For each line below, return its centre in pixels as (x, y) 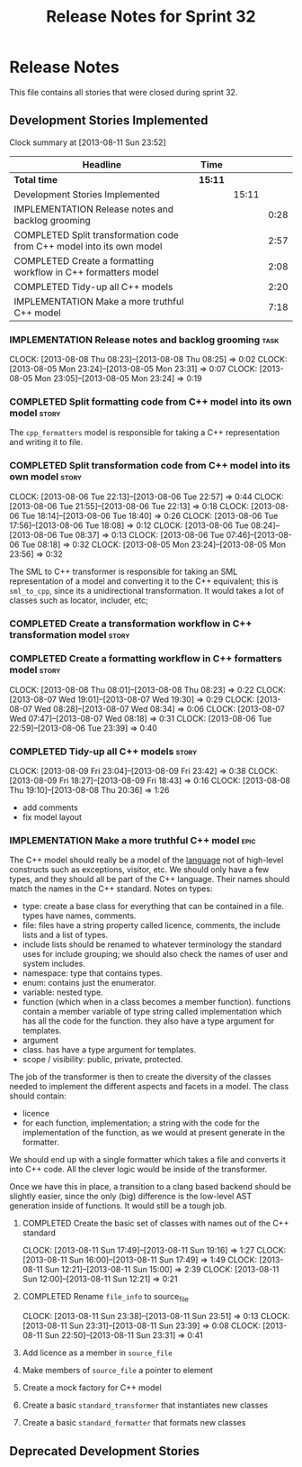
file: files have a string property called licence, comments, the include (151, 925)
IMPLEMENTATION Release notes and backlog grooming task (144, 340)
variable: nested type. (62, 992)
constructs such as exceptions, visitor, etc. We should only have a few (139, 870)
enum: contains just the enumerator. (89, 983)
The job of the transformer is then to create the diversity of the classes (140, 1077)
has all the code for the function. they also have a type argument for (148, 1021)
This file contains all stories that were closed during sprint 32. (124, 92)
